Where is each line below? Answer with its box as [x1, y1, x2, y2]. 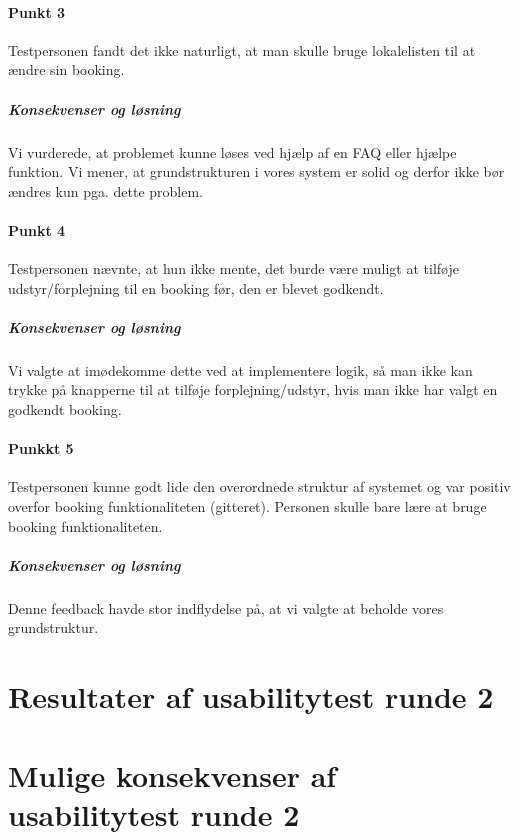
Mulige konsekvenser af [8, 754, 337, 795]
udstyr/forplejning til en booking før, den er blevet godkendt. [8, 277, 384, 298]
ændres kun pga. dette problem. [8, 180, 204, 201]
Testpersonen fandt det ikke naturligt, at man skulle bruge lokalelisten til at [8, 39, 476, 60]
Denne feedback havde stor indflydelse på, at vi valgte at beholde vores [8, 597, 444, 618]
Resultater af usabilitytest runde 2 [8, 676, 494, 717]
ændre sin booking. [8, 59, 125, 80]
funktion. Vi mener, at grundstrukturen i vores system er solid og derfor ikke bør [8, 161, 505, 182]
